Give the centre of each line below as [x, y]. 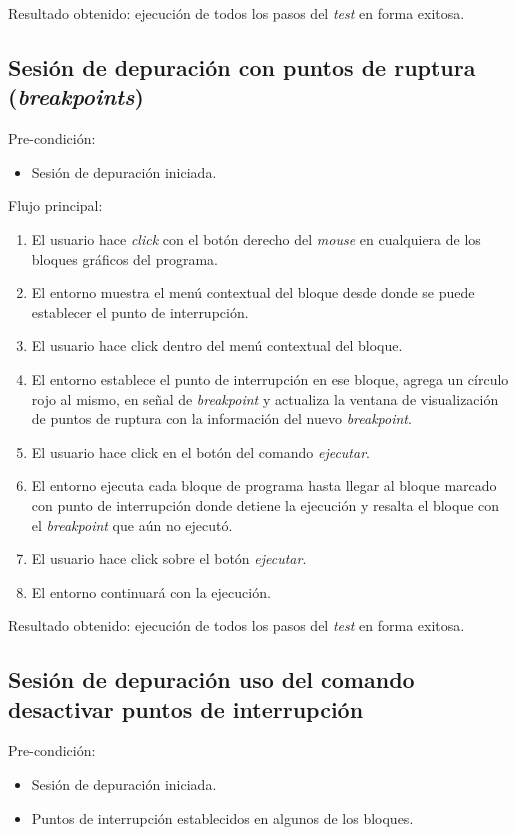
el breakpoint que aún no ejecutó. [132, 524]
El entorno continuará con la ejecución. [151, 591]
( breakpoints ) [76, 96]
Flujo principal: [55, 205]
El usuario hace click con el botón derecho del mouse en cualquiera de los [256, 238]
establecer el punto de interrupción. [140, 311]
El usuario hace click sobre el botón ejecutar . [169, 558]
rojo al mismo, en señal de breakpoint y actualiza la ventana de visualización [265, 398]
